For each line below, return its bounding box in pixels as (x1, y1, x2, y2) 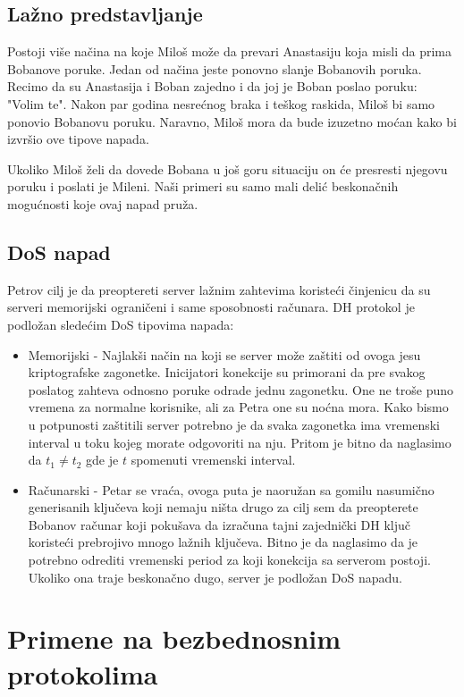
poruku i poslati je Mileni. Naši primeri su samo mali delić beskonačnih (7, 177, 399, 196)
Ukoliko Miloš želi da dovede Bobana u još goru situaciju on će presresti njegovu (7, 159, 448, 178)
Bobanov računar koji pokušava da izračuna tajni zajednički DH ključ (28, 515, 411, 533)
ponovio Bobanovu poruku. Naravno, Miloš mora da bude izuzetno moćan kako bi (7, 112, 457, 130)
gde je (86, 450, 119, 469)
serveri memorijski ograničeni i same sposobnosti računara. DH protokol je (7, 298, 415, 316)
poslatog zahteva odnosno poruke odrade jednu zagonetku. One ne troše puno (28, 380, 454, 399)
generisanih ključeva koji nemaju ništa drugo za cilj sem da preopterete (28, 498, 418, 516)
